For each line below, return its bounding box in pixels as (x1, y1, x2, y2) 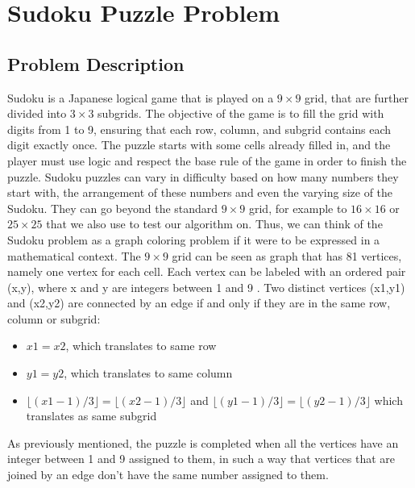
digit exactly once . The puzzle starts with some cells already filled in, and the (7, 136, 391, 153)
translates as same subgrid (26, 407, 157, 424)
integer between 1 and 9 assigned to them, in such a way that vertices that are (7, 450, 396, 467)
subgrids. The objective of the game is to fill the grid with (98, 105, 384, 122)
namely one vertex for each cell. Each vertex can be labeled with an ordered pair (7, 263, 406, 280)
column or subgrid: (7, 310, 101, 327)
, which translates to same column (64, 365, 233, 382)
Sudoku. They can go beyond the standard (7, 199, 218, 216)
